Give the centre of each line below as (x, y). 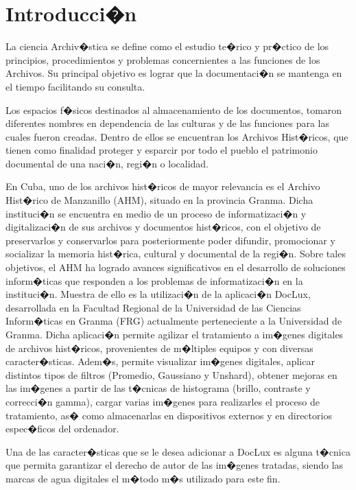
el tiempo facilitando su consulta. (75, 86)
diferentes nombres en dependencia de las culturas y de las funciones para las (168, 123)
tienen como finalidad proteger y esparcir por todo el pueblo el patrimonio (162, 150)
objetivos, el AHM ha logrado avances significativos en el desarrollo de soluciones (176, 267)
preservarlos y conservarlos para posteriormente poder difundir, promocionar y (170, 240)
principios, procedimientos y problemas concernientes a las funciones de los (163, 59)
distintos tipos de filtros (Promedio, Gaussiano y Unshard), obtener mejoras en (171, 374)
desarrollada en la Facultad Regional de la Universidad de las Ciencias (153, 307)
